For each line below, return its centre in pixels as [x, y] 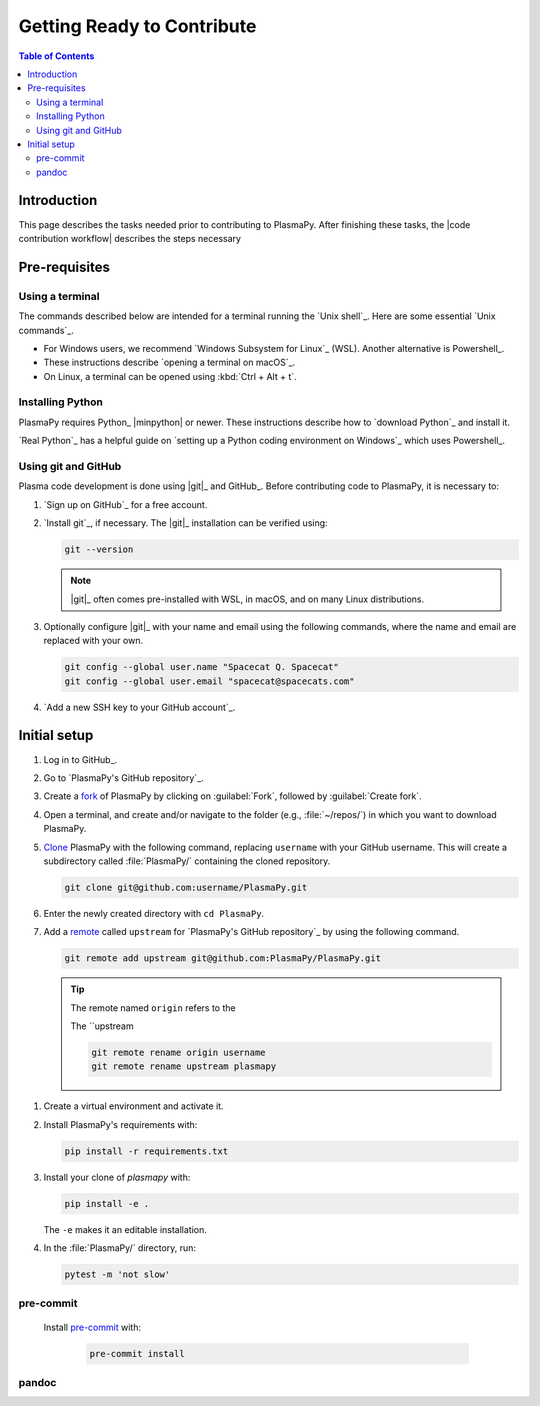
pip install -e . [107, 1203]
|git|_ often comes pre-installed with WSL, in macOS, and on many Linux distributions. [247, 599]
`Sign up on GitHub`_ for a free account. [125, 504]
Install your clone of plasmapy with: [117, 1177]
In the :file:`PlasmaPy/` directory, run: [120, 1248]
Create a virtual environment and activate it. [133, 1106]
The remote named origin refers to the [153, 1007]
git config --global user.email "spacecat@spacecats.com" [209, 681]
